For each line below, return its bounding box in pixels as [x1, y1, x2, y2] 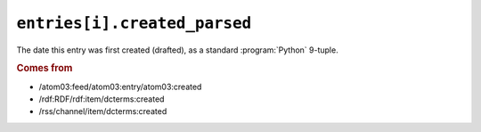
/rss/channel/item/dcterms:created [38, 106, 167, 117]
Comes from [16, 62, 73, 75]
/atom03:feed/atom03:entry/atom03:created [38, 81, 202, 92]
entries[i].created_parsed [16, 13, 252, 33]
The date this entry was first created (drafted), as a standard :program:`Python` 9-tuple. [16, 45, 338, 55]
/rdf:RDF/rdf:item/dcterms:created [38, 94, 165, 104]
